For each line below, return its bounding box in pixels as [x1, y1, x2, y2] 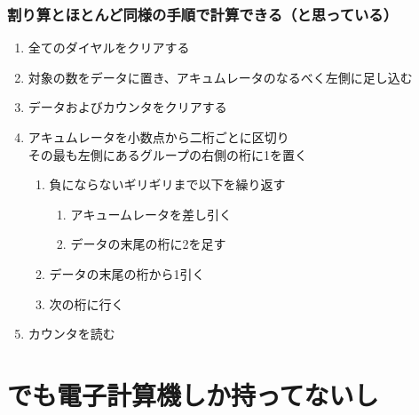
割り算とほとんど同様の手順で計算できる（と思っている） [7, 3, 399, 25]
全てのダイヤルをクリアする [28, 38, 190, 57]
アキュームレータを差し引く [70, 204, 232, 223]
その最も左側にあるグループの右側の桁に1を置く [28, 145, 307, 164]
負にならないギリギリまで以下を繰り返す [49, 175, 286, 194]
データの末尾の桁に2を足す [70, 235, 226, 253]
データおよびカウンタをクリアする [28, 98, 227, 116]
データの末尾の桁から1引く [49, 264, 205, 283]
